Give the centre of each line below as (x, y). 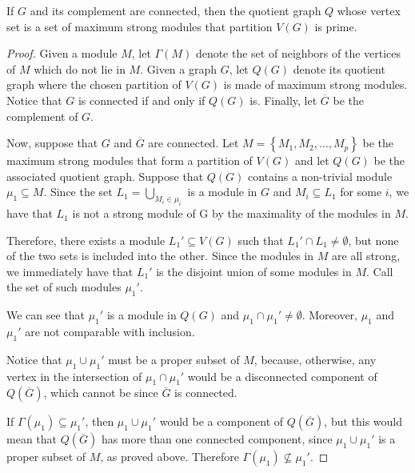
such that (261, 240)
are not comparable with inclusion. (110, 332)
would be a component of (221, 421)
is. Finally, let (283, 100)
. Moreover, (329, 315)
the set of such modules (64, 287)
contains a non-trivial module (320, 176)
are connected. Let (194, 143)
